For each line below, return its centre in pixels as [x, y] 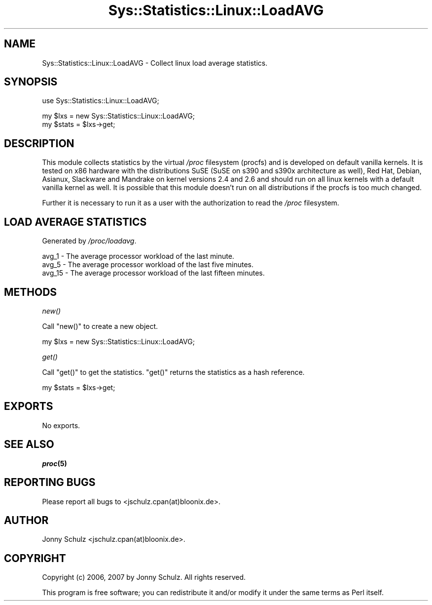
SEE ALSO [29, 444]
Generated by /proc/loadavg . [89, 241]
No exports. [61, 425]
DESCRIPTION [39, 143]
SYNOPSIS [31, 82]
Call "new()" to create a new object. [100, 326]
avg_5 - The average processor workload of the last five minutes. [148, 265]
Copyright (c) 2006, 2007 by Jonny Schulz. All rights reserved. [144, 577]
